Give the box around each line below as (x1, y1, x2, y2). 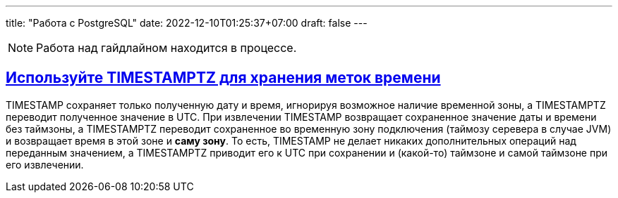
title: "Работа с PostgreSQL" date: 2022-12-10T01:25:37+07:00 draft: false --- (6, 17, 368, 29)
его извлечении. (6, 158, 84, 171)
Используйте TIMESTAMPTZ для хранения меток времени (6, 69, 441, 87)
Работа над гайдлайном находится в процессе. (36, 41, 297, 55)
